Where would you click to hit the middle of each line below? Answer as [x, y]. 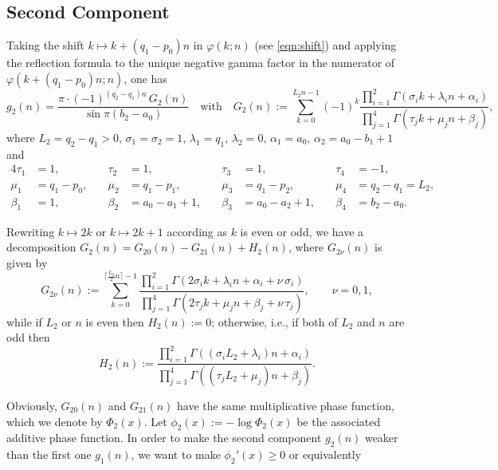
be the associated [339, 421]
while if [24, 321]
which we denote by [55, 421]
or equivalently [325, 454]
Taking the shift [45, 45]
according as [197, 231]
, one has [145, 78]
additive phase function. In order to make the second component [164, 438]
